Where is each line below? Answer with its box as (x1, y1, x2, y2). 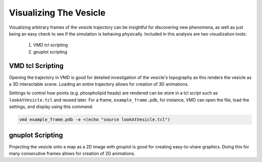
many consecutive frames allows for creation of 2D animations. (9, 151, 135, 157)
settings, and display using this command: (9, 104, 93, 109)
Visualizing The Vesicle (9, 7, 106, 18)
